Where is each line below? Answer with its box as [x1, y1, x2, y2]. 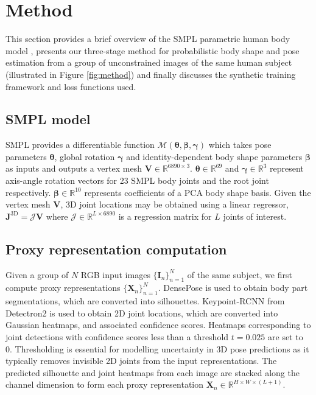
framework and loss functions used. [5, 80, 136, 93]
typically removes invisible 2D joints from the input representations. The [5, 354, 277, 367]
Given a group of [5, 268, 69, 281]
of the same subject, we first [187, 268, 292, 281]
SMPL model [5, 110, 91, 128]
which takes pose [208, 138, 272, 151]
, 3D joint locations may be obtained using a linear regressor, [60, 198, 289, 211]
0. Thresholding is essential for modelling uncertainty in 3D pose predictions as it [5, 342, 309, 355]
